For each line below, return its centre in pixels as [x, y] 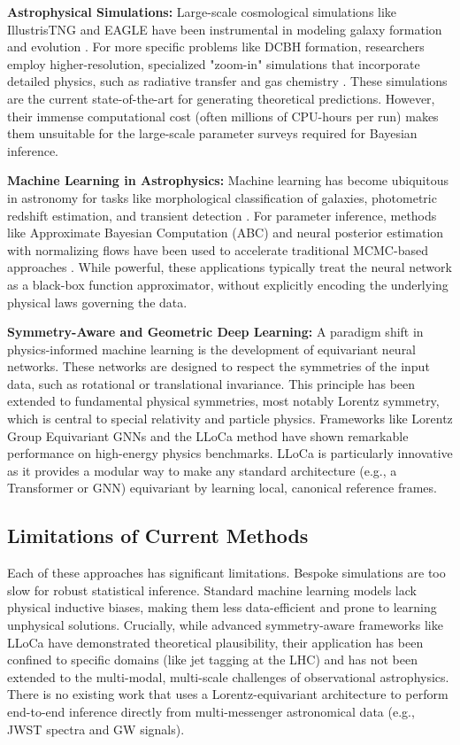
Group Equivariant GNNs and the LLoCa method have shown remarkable [208, 435]
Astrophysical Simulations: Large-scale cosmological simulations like [202, 12]
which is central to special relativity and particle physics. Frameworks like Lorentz [230, 419]
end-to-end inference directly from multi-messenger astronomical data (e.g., [211, 711]
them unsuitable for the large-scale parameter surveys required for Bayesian [212, 133]
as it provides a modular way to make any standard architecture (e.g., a [202, 470]
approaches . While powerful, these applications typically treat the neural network [230, 267]
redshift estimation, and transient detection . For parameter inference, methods [222, 215]
